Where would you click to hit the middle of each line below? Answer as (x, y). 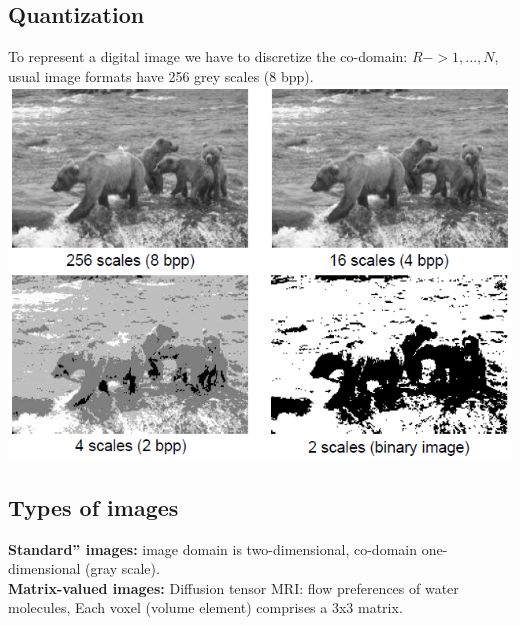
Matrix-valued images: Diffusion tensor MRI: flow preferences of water (233, 587)
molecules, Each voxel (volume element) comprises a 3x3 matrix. (205, 607)
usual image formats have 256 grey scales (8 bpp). (161, 75)
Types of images (93, 506)
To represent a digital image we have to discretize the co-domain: (208, 56)
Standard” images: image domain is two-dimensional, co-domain (212, 548)
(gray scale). (122, 568)
